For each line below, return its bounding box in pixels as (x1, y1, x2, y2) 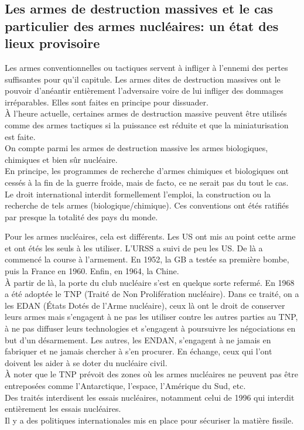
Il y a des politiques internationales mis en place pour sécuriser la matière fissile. (5, 414, 294, 426)
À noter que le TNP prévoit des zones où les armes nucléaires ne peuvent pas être (5, 368, 298, 380)
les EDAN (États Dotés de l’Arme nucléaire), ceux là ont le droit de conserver (5, 299, 285, 311)
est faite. (5, 130, 36, 142)
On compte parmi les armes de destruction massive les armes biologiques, (5, 142, 268, 154)
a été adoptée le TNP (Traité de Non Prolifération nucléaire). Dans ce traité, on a (5, 288, 299, 300)
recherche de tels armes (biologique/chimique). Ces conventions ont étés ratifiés (5, 199, 289, 211)
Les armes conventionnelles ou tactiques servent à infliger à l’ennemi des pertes (5, 61, 288, 73)
